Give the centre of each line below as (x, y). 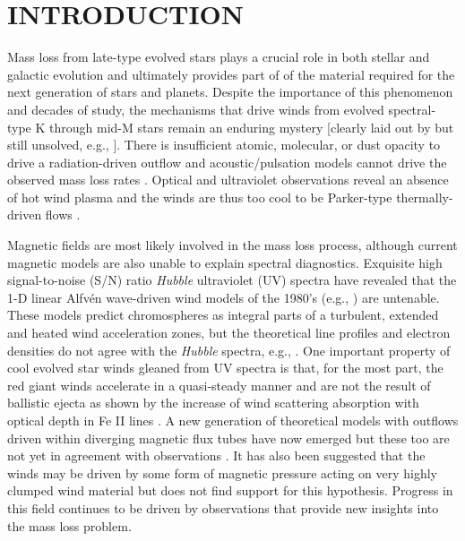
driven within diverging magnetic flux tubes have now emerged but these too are (228, 438)
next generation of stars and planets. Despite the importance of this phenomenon (230, 92)
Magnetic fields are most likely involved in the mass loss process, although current (232, 245)
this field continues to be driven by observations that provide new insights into (223, 507)
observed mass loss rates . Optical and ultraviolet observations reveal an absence (228, 180)
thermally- (425, 197)
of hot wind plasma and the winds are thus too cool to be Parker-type (200, 197)
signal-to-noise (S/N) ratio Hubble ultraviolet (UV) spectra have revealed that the (232, 280)
